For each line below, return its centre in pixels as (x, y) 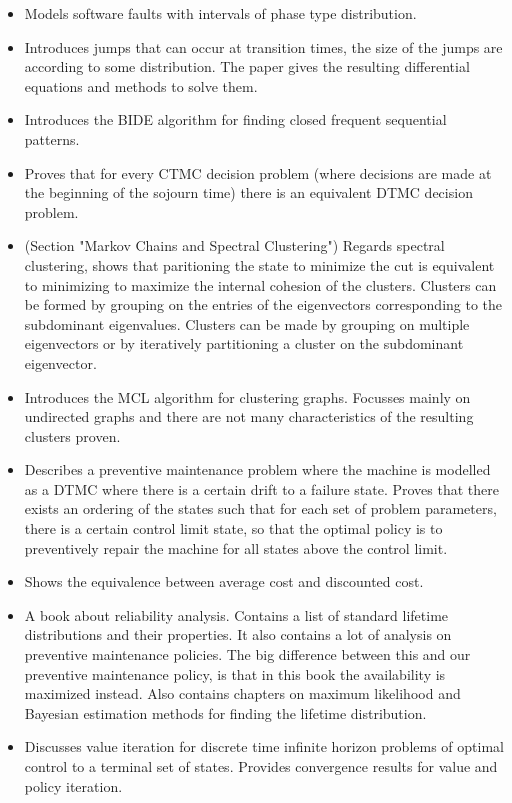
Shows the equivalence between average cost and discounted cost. (224, 581)
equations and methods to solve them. (141, 85)
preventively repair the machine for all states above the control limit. (236, 547)
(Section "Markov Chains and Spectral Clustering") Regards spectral (234, 245)
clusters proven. (72, 435)
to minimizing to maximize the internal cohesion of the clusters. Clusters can (260, 284)
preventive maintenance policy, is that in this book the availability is (235, 673)
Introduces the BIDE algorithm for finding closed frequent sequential (235, 119)
